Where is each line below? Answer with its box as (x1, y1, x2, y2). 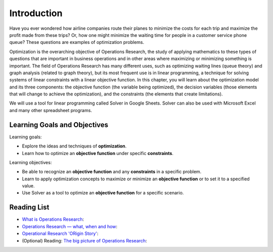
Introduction (9, 8, 63, 19)
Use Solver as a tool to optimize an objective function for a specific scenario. (22, 190, 184, 196)
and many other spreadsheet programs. (9, 107, 92, 113)
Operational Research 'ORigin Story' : (22, 230, 99, 237)
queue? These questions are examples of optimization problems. (9, 39, 145, 45)
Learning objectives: (9, 159, 52, 165)
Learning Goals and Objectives (9, 120, 109, 129)
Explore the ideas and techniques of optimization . (22, 143, 127, 149)
